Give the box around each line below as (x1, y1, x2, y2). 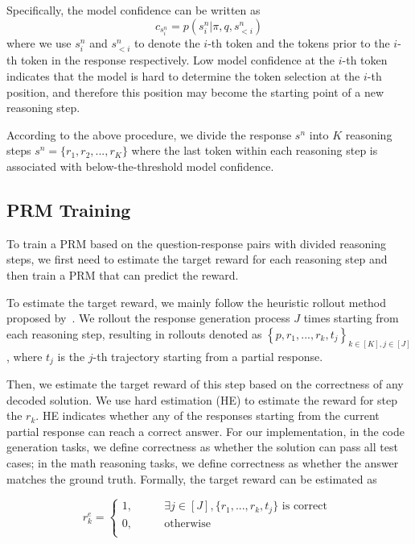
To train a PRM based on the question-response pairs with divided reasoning (6, 235, 386, 251)
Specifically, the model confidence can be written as (6, 2, 261, 18)
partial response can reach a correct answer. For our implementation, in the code (6, 422, 405, 439)
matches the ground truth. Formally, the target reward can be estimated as (6, 470, 377, 487)
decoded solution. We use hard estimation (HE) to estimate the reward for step (6, 391, 398, 408)
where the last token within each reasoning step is (131, 142, 378, 159)
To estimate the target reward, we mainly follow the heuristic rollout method (6, 293, 387, 310)
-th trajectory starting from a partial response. (92, 347, 323, 364)
